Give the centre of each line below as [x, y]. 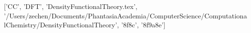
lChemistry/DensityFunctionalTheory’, [62, 25]
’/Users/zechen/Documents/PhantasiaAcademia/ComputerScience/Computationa [125, 15]
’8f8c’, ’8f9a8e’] [143, 25]
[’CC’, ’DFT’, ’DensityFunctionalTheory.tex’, [71, 6]
